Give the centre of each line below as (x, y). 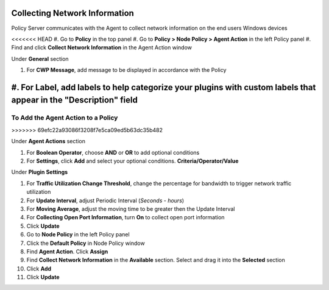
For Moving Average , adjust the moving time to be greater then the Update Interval (131, 209)
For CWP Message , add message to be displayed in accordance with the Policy (126, 70)
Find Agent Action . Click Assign (67, 251)
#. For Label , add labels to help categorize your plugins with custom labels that (164, 87)
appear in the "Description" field (75, 100)
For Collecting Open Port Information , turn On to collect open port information (126, 217)
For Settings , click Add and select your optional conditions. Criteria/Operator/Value (133, 161)
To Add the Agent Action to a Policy (65, 118)
